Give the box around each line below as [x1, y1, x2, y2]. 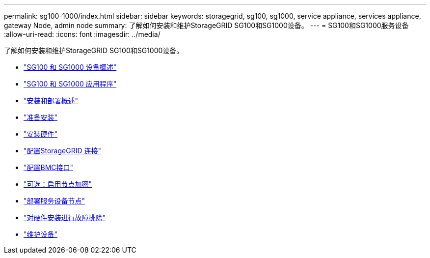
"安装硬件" [24, 130, 58, 138]
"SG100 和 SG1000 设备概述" [24, 63, 117, 71]
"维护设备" [24, 230, 58, 238]
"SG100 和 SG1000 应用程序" [24, 80, 117, 88]
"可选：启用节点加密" [24, 180, 92, 188]
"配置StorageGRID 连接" [24, 146, 101, 155]
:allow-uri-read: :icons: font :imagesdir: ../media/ [4, 30, 161, 38]
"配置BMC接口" [24, 163, 74, 172]
